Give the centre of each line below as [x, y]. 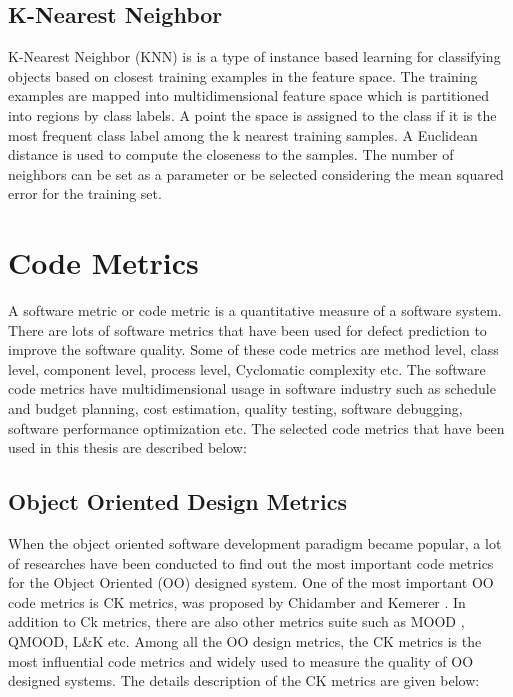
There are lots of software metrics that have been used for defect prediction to [247, 329]
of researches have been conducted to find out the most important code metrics [251, 562]
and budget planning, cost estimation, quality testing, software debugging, [235, 408]
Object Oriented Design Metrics [178, 501]
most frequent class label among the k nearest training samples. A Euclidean [243, 134]
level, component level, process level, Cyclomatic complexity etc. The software [247, 368]
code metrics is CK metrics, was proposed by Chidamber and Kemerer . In [237, 601]
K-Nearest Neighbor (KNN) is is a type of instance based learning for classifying [254, 56]
